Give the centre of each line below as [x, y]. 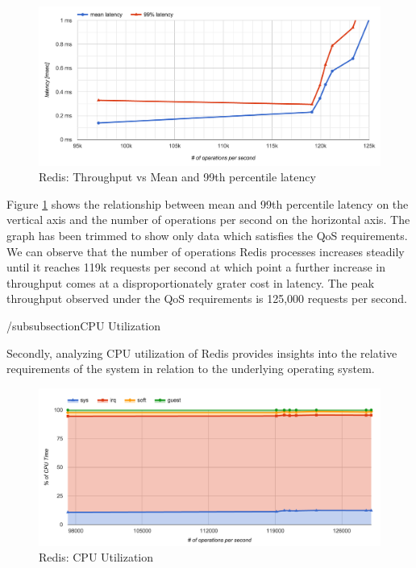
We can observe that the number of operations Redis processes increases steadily [206, 251]
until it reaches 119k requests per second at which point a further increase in [196, 267]
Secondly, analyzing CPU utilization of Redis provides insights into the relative [202, 352]
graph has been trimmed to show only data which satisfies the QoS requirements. [207, 236]
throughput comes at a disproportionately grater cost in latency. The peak [191, 282]
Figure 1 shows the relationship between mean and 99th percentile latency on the [208, 203]
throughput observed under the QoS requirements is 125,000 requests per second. [207, 299]
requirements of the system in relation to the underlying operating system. [191, 369]
